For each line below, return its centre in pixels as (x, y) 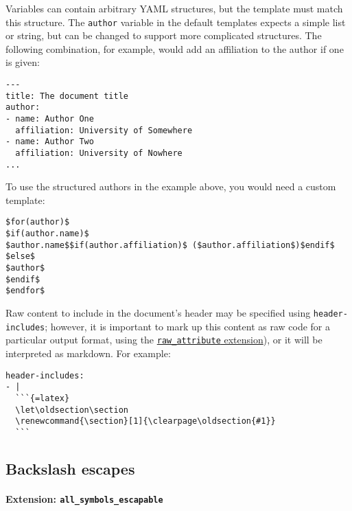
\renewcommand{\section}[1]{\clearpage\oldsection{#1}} (145, 421)
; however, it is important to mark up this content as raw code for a (188, 326)
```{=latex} (43, 398)
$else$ (20, 257)
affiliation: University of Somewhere (104, 130)
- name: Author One (50, 119)
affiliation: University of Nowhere (99, 153)
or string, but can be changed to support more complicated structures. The (164, 35)
